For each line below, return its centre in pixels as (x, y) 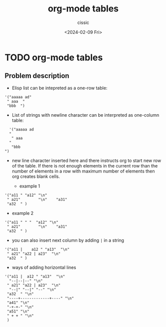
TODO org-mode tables (54, 57)
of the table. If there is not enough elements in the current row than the (85, 165)
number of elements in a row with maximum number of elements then (83, 171)
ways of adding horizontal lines (44, 267)
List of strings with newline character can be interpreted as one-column (85, 115)
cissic (83, 22)
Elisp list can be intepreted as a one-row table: (60, 88)
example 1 (30, 186)
